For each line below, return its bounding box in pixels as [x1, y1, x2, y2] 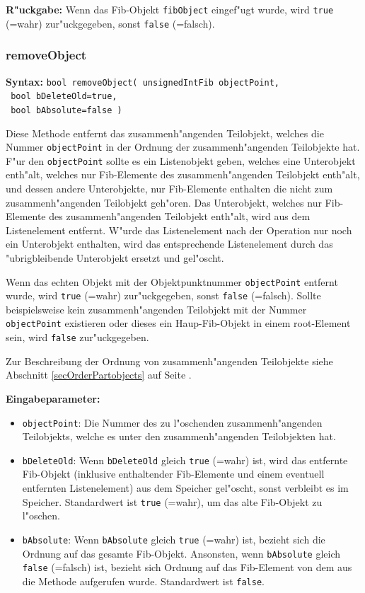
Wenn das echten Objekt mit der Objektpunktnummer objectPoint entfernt [6, 274, 338, 289]
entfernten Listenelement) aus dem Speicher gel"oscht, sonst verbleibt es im [22, 480, 349, 495]
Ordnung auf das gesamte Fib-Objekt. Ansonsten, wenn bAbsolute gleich [22, 546, 341, 560]
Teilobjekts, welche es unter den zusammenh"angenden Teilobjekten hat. [22, 429, 336, 444]
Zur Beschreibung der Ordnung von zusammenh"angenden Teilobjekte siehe [6, 353, 333, 368]
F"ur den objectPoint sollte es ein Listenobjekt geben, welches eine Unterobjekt [6, 153, 356, 168]
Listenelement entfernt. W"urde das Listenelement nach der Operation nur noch [6, 222, 352, 237]
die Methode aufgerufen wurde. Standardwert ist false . [22, 573, 265, 588]
